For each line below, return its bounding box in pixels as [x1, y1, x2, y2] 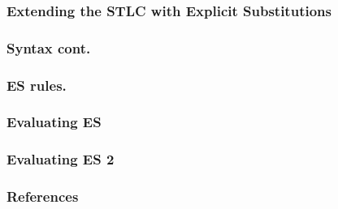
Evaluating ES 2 [6, 149, 115, 169]
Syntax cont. [6, 37, 91, 58]
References [6, 186, 79, 207]
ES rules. [6, 75, 67, 95]
